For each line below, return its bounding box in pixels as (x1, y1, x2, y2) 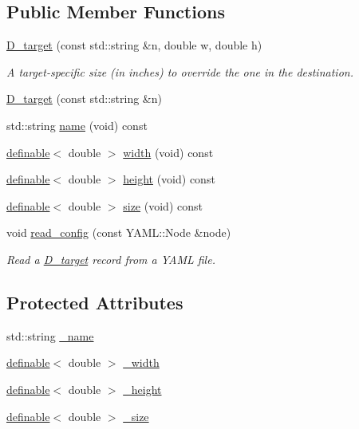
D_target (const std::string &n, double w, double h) (6, 37, 262, 53)
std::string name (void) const (6, 116, 148, 133)
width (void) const (123, 144, 214, 160)
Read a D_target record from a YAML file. (6, 250, 215, 267)
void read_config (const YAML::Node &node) (6, 224, 231, 241)
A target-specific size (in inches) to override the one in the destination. (6, 63, 353, 80)
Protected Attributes (6, 289, 183, 314)
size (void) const (123, 197, 203, 214)
